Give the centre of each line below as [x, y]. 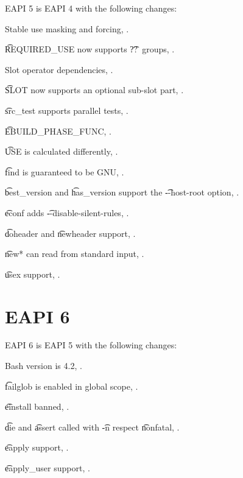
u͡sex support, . [33, 274]
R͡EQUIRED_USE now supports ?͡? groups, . [90, 49]
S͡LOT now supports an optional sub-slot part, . [94, 90]
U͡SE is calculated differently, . [62, 151]
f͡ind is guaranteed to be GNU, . [65, 171]
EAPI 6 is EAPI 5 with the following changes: [91, 345]
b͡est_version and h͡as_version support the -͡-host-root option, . [122, 192]
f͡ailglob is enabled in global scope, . [72, 386]
